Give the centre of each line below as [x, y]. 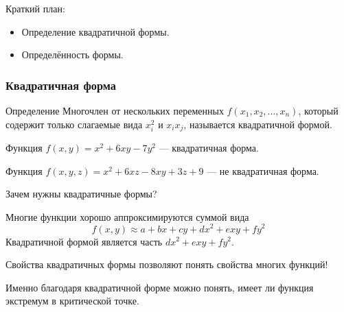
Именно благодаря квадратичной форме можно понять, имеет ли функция [160, 287]
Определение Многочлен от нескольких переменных [115, 110]
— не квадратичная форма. [263, 170]
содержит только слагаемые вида [74, 124]
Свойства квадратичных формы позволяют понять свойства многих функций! [167, 264]
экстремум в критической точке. [72, 301]
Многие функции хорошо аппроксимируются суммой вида [127, 216]
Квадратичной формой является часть [84, 241]
